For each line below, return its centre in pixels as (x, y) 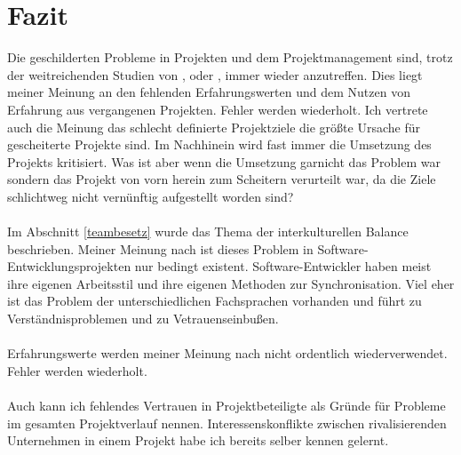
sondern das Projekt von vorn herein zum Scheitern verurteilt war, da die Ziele (222, 179)
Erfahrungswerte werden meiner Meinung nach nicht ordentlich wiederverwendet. (227, 353)
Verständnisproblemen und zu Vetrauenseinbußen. (143, 319)
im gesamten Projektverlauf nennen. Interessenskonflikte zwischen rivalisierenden (227, 423)
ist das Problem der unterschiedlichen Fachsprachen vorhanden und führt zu (215, 301)
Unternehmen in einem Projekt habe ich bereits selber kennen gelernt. (198, 440)
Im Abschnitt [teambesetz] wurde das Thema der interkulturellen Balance (208, 231)
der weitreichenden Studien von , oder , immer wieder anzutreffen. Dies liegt (215, 74)
